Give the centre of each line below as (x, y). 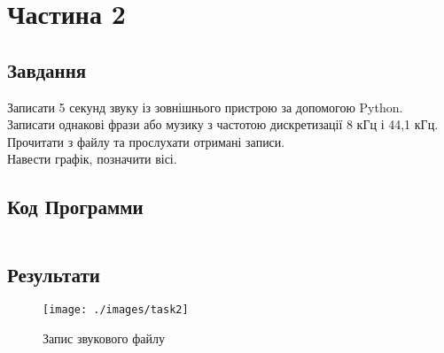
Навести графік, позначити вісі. (92, 159)
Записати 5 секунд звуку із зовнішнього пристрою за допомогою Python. (205, 107)
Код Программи (75, 207)
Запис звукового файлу (104, 338)
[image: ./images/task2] (116, 310)
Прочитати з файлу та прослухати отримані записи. (146, 141)
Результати (54, 274)
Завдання (47, 69)
